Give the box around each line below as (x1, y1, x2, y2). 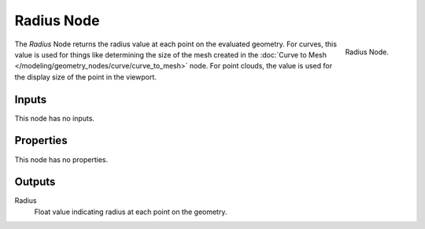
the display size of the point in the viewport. (14, 72, 157, 82)
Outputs (14, 175, 56, 189)
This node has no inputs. (14, 113, 94, 123)
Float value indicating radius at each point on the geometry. (34, 207, 227, 216)
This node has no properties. (14, 154, 109, 164)
